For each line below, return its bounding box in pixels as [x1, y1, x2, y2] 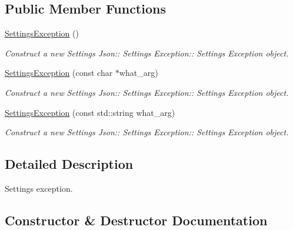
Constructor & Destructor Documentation [5, 211, 268, 229]
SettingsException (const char [5, 66, 113, 79]
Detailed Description [5, 155, 134, 173]
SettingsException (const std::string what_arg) [5, 106, 175, 118]
